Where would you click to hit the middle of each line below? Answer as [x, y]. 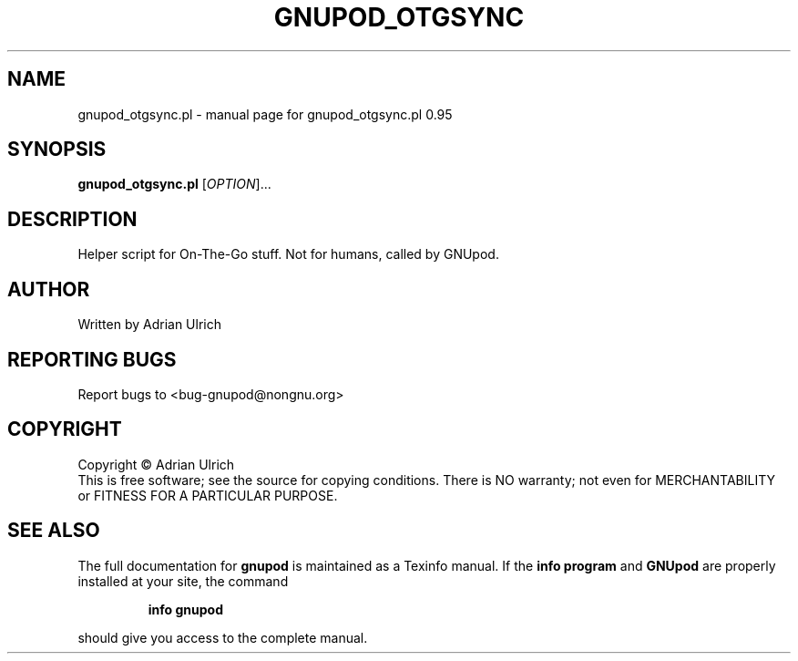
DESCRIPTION [72, 219]
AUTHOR [49, 289]
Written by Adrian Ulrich [149, 325]
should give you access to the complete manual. [223, 637]
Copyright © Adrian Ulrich [156, 464]
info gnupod [185, 609]
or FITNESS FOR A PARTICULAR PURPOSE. [208, 495]
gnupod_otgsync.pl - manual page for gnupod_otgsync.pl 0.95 [265, 114]
